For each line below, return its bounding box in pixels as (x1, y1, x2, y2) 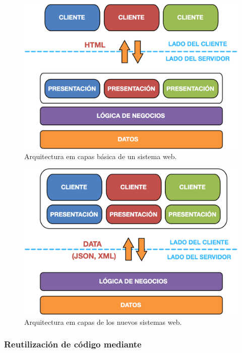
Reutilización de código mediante (4, 338, 142, 350)
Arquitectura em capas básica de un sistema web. (24, 151, 177, 161)
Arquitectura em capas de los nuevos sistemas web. (24, 316, 182, 327)
